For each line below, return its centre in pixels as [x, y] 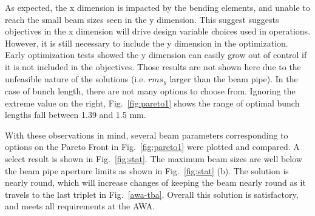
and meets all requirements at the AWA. [80, 206]
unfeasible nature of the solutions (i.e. [75, 78]
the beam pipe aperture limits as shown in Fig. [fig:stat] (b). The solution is [147, 170]
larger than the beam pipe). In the [234, 78]
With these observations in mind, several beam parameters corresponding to [147, 135]
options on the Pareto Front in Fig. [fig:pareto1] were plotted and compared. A [152, 147]
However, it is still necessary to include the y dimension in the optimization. [147, 43]
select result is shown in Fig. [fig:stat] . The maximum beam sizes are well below [154, 158]
